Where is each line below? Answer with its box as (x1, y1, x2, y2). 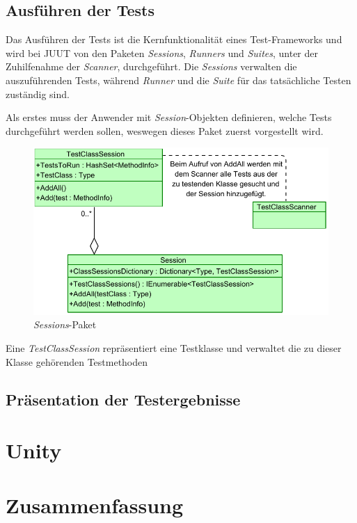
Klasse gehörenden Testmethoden (6, 354, 148, 369)
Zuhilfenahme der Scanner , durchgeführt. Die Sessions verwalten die (6, 59, 297, 74)
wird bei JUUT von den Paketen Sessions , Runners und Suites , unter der (6, 45, 318, 60)
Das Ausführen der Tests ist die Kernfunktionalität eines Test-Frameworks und (6, 32, 342, 47)
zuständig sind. (6, 86, 70, 101)
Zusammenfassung (6, 490, 184, 519)
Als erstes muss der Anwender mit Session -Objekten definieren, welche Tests (6, 110, 332, 124)
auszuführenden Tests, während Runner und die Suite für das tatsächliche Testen (6, 72, 351, 87)
